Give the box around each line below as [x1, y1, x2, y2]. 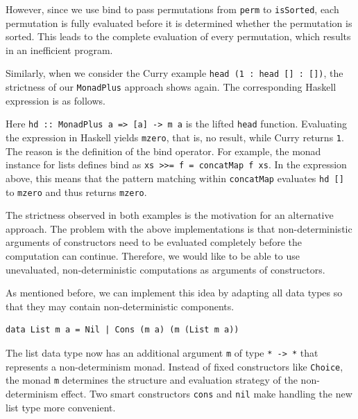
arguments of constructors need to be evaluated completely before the [6, 235, 302, 249]
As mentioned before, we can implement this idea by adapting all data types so [6, 285, 343, 300]
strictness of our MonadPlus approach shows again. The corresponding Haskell [6, 80, 336, 94]
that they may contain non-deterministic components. [6, 298, 235, 313]
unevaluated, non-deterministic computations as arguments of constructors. [6, 262, 325, 276]
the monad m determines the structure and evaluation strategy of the [6, 373, 298, 387]
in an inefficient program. [6, 42, 113, 57]
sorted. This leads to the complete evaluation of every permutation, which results [6, 29, 351, 44]
